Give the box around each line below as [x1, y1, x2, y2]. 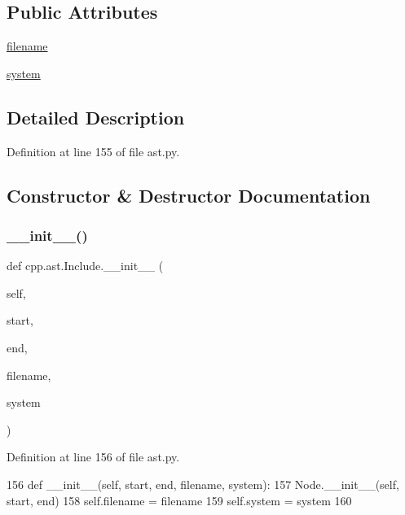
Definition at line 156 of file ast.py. [7, 448, 180, 465]
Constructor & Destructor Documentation [7, 182, 371, 207]
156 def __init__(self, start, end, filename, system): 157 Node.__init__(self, [7, 475, 399, 492]
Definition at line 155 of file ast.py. [7, 142, 180, 159]
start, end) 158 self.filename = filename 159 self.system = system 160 [7, 491, 352, 508]
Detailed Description [7, 104, 185, 129]
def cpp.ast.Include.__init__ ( [7, 257, 164, 274]
